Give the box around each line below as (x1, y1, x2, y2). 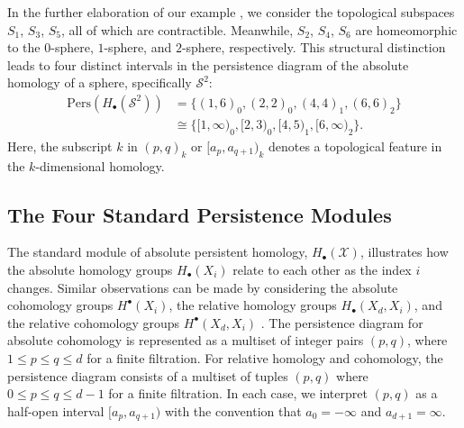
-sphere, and (104, 38, 172, 57)
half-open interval (7, 401, 105, 420)
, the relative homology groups (168, 296, 337, 314)
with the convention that (164, 401, 302, 420)
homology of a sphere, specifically (7, 73, 192, 92)
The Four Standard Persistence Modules (7, 200, 392, 228)
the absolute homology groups (7, 260, 173, 279)
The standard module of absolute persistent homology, (7, 242, 308, 261)
